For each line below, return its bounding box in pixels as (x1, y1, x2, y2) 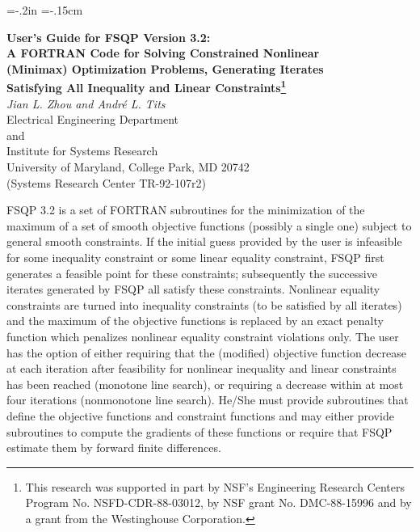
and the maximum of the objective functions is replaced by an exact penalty (6, 312, 384, 329)
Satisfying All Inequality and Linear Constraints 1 (6, 77, 287, 96)
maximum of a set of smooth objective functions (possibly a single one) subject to (6, 217, 412, 234)
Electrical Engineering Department (6, 111, 179, 128)
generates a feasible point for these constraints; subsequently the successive (6, 264, 377, 281)
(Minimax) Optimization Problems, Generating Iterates (6, 60, 324, 77)
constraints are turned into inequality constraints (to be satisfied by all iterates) (6, 296, 402, 313)
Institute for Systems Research (6, 142, 158, 159)
